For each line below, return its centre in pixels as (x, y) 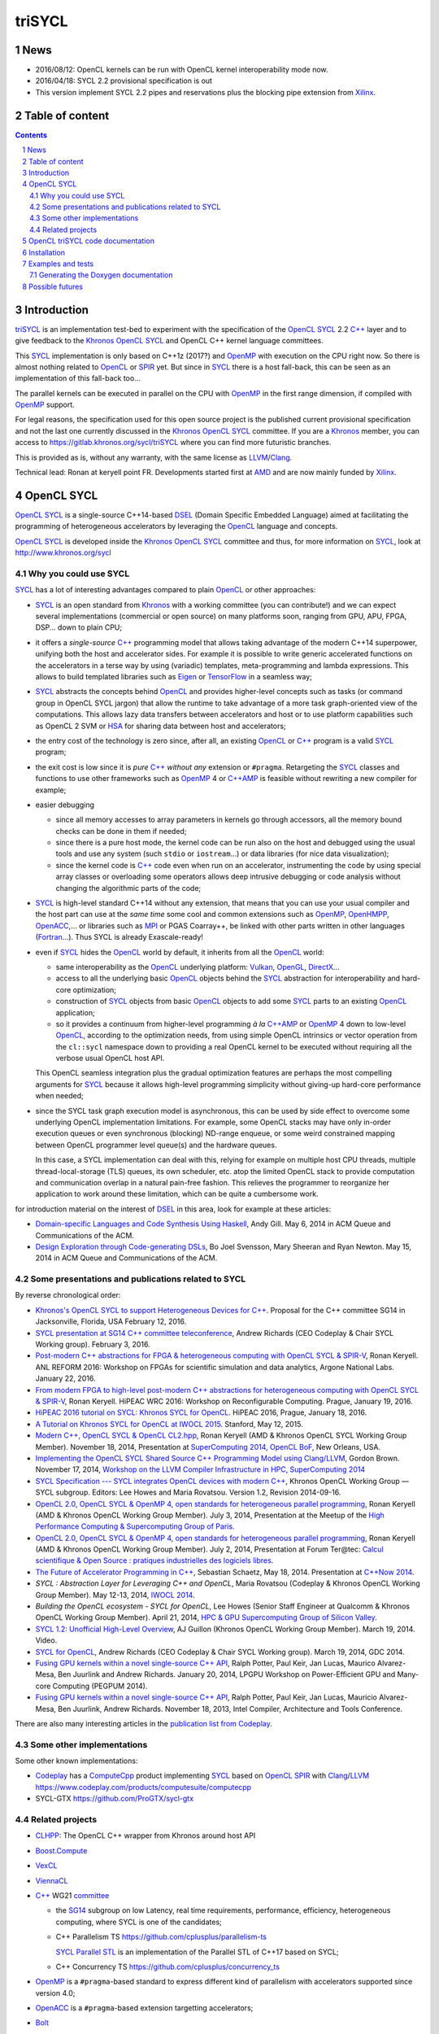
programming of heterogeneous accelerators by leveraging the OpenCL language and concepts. (176, 526)
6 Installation (43, 252)
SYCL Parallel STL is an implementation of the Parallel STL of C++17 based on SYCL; (197, 1952)
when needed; (60, 1096)
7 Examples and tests (58, 264)
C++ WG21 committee (72, 1895)
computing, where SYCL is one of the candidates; (139, 1922)
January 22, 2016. (65, 1378)
